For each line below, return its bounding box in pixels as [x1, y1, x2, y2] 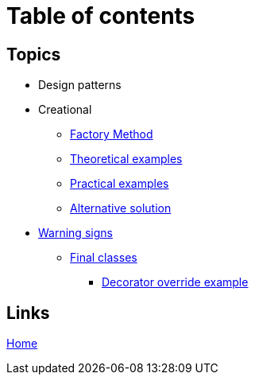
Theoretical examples [70, 152, 183, 166]
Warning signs [38, 226, 113, 240]
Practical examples [70, 177, 169, 191]
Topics [6, 44, 61, 64]
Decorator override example [102, 275, 249, 290]
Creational [38, 103, 92, 117]
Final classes [70, 251, 137, 265]
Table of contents [6, 2, 195, 29]
